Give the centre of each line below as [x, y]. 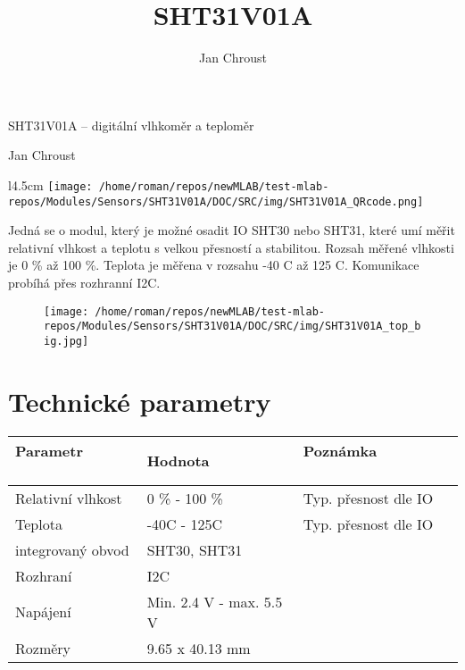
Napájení [43, 612]
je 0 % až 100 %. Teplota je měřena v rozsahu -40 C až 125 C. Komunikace [214, 265]
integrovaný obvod [72, 549]
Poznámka [340, 450]
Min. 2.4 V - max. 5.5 [215, 601]
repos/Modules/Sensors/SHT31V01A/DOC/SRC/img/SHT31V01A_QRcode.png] [216, 201]
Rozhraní [44, 575]
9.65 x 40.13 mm [199, 648]
